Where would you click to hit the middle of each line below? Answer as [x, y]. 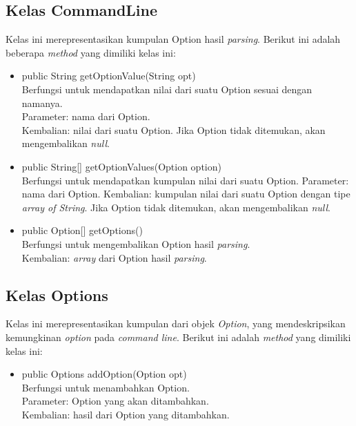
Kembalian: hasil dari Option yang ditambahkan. [126, 414]
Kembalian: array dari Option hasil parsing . [114, 257]
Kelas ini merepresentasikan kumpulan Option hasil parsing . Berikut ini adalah [173, 39]
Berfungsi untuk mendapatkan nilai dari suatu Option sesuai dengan [167, 89]
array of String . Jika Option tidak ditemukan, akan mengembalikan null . [176, 207]
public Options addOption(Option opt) [104, 374]
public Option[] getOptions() [82, 230]
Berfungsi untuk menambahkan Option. [106, 387]
